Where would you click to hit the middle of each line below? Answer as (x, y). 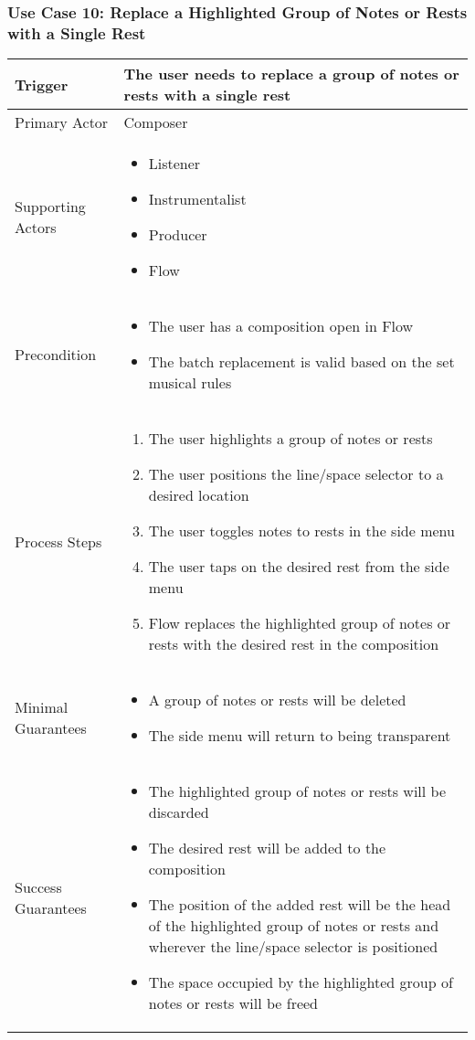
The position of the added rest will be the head (300, 905)
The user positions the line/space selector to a (296, 474)
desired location (199, 495)
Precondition (56, 355)
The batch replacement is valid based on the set (301, 362)
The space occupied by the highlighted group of (301, 982)
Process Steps (58, 541)
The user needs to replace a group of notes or (291, 74)
